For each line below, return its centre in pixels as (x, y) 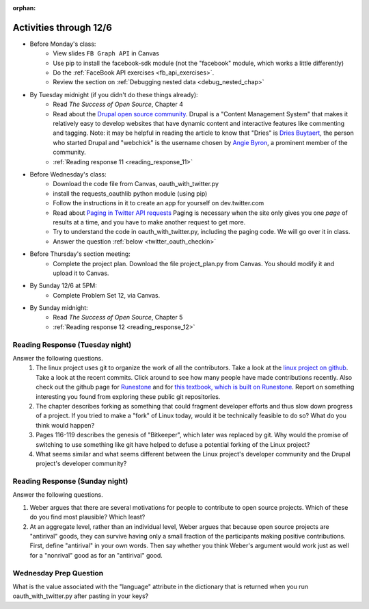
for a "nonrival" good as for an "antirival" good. (96, 555)
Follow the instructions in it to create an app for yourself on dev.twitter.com (159, 203)
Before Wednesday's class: (68, 174)
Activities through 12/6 (63, 27)
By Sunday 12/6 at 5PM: (63, 286)
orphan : (24, 8)
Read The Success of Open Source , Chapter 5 (118, 318)
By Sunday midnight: (59, 308)
